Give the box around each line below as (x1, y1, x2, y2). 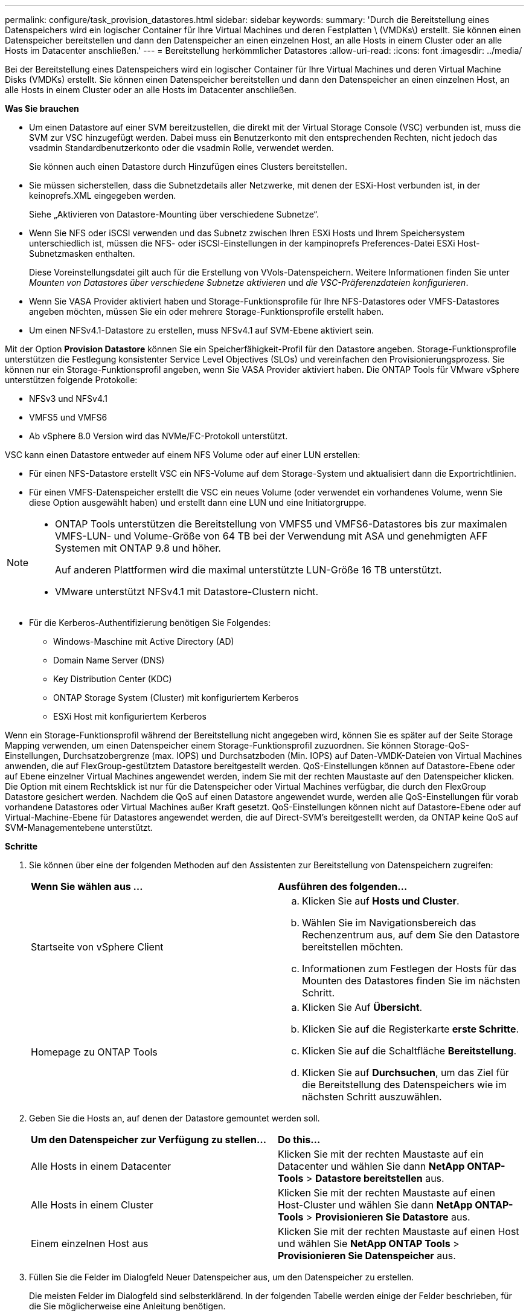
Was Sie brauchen (5, 103, 79, 114)
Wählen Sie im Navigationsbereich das (302, 917, 476, 929)
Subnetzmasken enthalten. (29, 248, 135, 259)
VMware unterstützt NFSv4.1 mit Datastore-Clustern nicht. (55, 585, 319, 598)
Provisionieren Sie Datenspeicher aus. (278, 1250, 456, 1262)
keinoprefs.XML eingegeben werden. (29, 190, 176, 201)
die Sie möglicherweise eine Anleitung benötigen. (29, 1301, 226, 1311)
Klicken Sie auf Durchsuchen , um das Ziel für (302, 1066, 509, 1079)
